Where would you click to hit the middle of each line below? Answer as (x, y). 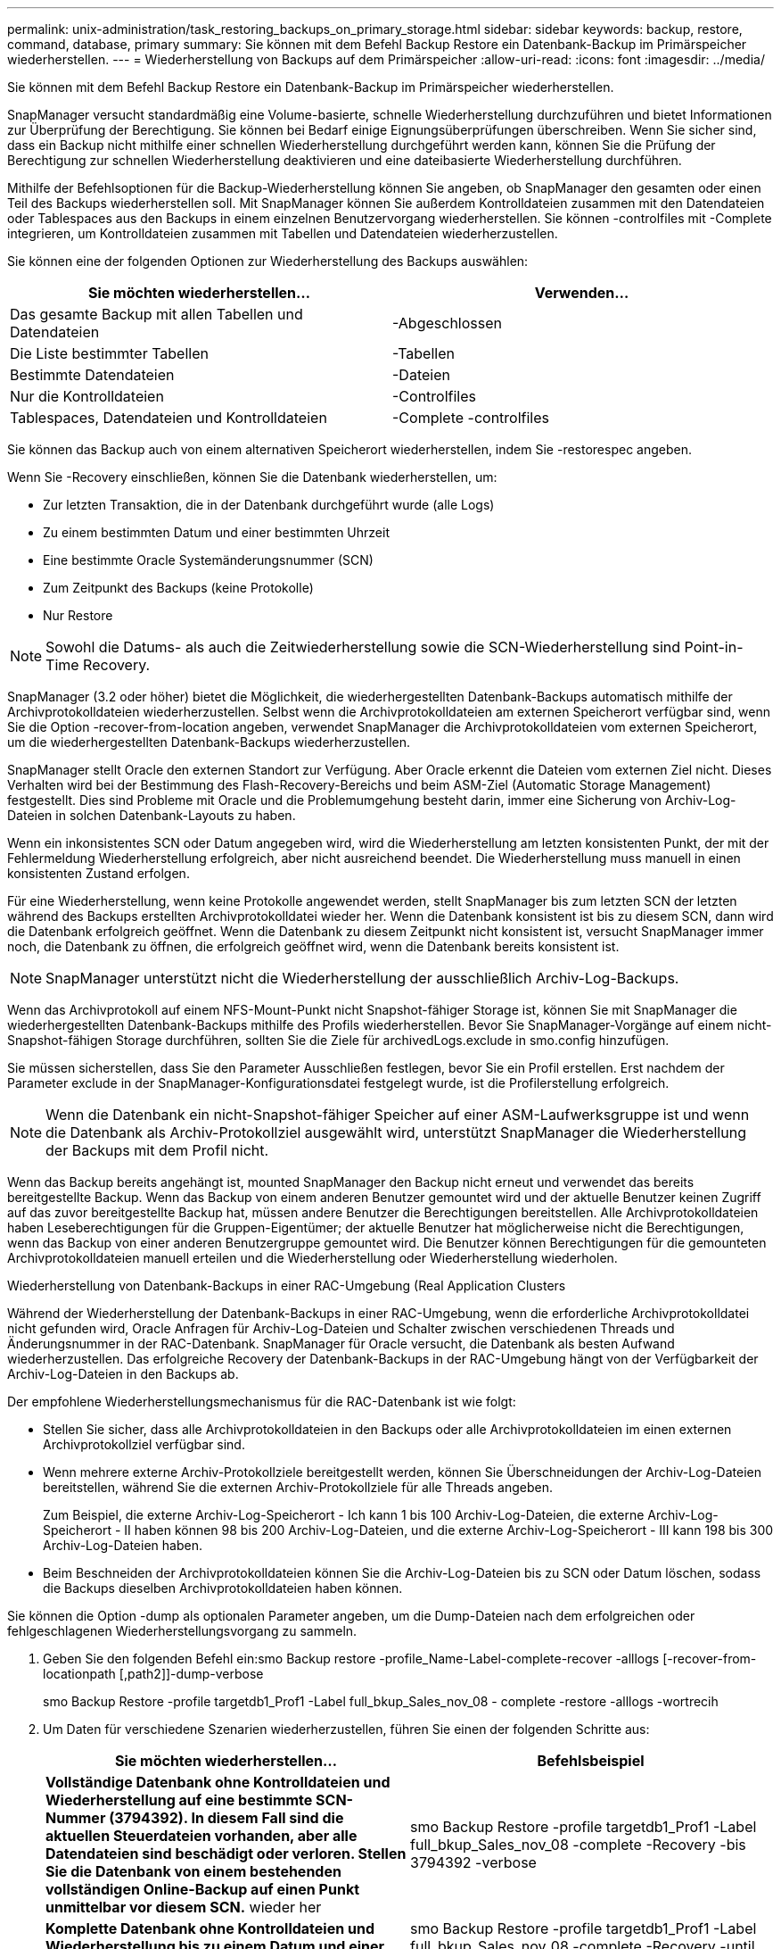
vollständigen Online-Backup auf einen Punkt (203, 1889)
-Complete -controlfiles (471, 418)
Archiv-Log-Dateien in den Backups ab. (123, 1374)
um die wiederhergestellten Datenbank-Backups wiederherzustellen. (209, 742)
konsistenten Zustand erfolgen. (99, 873)
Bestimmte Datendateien (92, 375)
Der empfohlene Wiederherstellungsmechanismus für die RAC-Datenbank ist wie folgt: (262, 1402)
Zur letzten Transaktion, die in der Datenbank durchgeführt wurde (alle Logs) (269, 505)
